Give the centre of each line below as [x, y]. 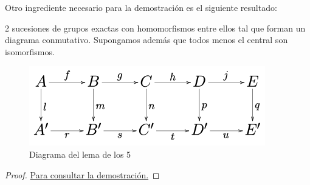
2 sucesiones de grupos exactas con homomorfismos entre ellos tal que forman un [155, 28]
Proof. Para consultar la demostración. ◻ [82, 174]
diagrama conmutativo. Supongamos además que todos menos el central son [146, 40]
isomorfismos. [30, 51]
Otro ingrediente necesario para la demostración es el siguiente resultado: [141, 7]
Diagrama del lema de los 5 [80, 154]
